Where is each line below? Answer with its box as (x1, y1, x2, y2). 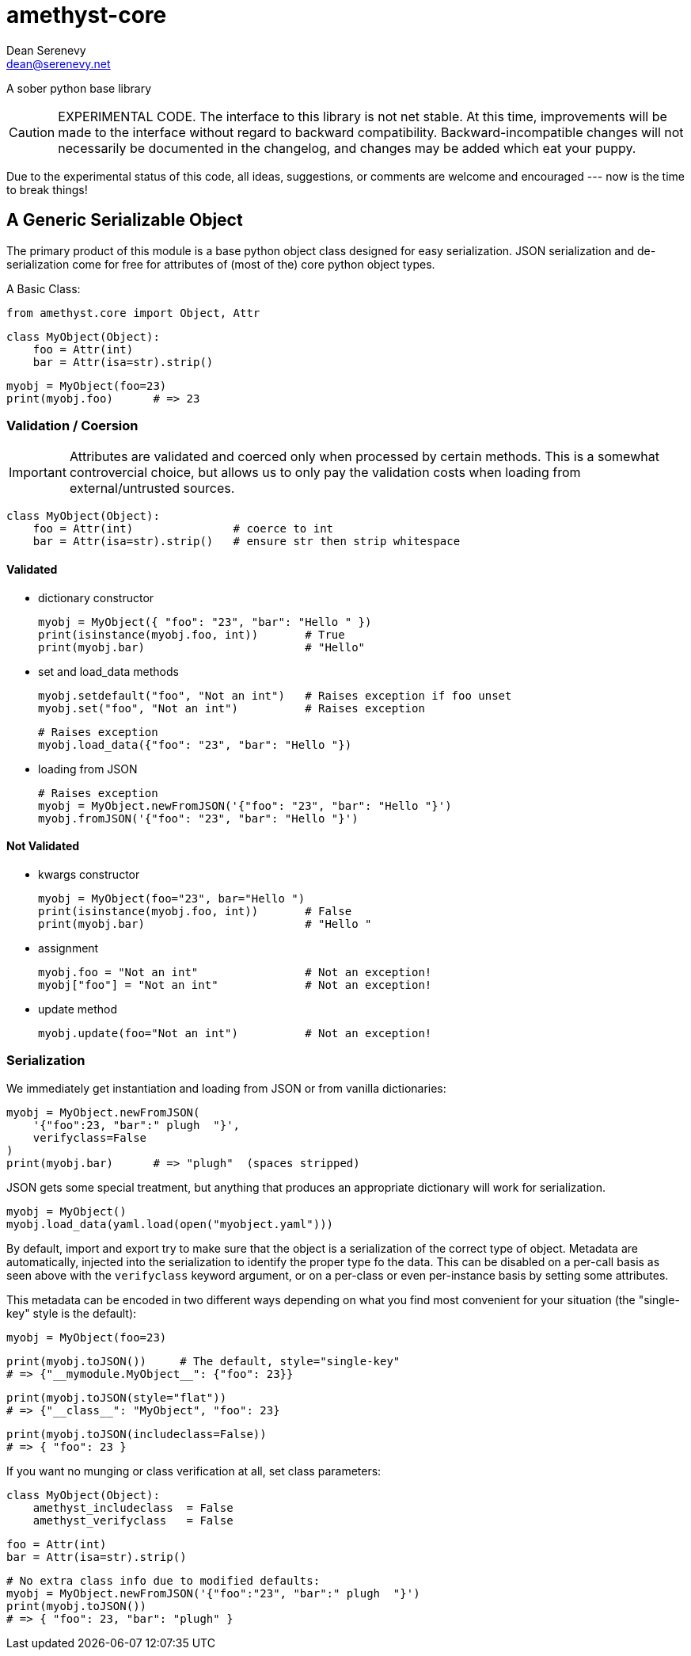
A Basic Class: (6, 281, 81, 296)
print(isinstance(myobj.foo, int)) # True (38, 628, 345, 641)
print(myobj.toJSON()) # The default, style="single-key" (6, 1354, 401, 1368)
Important (9, 464, 66, 481)
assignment (38, 941, 99, 955)
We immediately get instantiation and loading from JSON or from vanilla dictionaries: (6, 1081, 446, 1095)
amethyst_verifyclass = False (32, 1513, 233, 1527)
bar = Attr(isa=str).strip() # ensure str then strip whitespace (32, 535, 461, 548)
